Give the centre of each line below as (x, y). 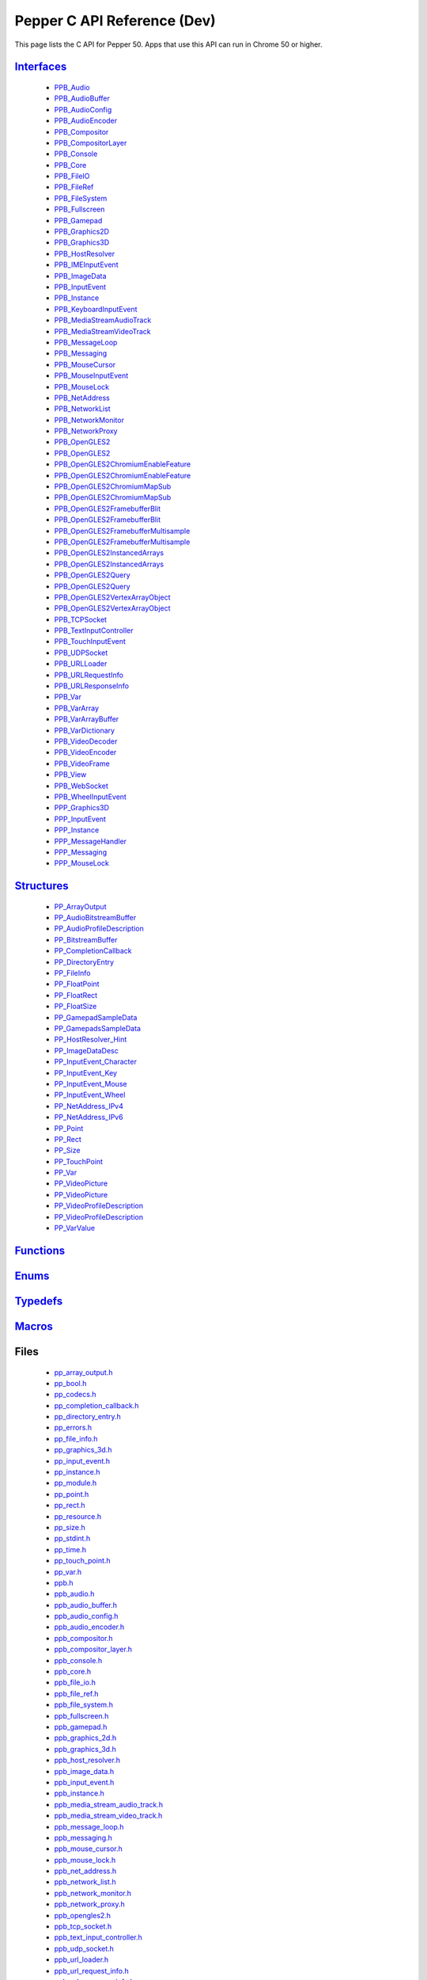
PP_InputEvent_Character (96, 1062)
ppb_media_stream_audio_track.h (109, 1804)
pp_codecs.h (75, 1395)
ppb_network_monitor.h (93, 1893)
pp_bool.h (70, 1383)
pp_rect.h (70, 1506)
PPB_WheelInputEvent (90, 797)
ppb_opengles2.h (82, 1915)
